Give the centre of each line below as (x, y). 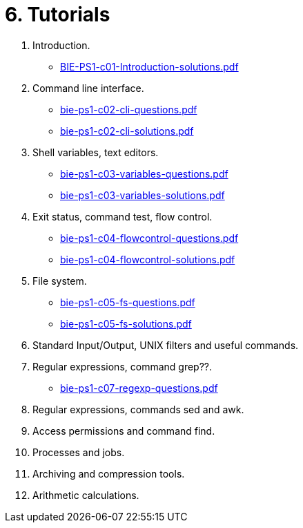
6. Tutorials (58, 15)
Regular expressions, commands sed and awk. (138, 409)
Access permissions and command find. (124, 431)
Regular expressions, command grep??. (123, 366)
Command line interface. (88, 88)
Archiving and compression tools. (109, 473)
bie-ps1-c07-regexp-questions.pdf (139, 388)
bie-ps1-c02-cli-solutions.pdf (127, 131)
